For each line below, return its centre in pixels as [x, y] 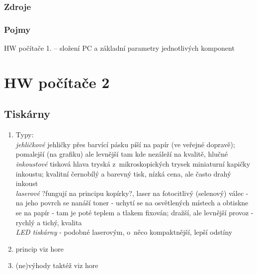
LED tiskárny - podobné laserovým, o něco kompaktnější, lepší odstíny [124, 232]
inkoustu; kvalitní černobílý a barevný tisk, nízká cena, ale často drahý [123, 173]
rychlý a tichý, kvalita [49, 222]
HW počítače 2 [57, 82]
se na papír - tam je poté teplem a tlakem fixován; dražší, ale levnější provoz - [134, 212]
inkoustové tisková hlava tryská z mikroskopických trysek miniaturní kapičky [133, 164]
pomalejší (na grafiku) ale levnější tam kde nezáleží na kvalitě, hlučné [122, 154]
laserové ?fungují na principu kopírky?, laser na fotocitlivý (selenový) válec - [132, 193]
